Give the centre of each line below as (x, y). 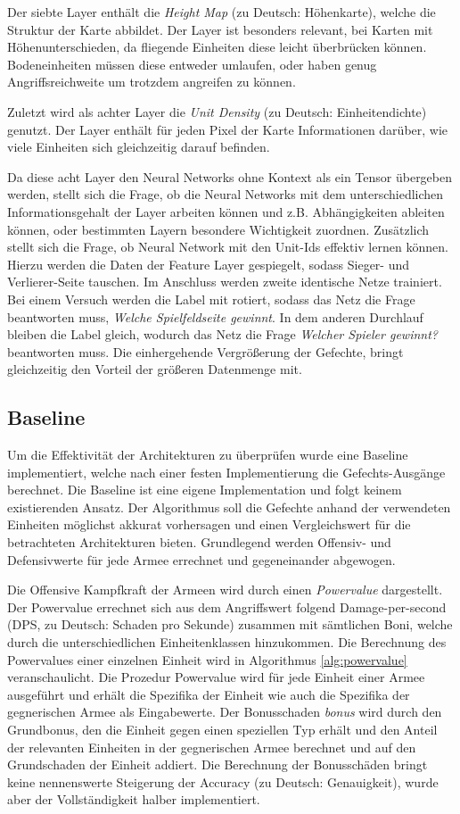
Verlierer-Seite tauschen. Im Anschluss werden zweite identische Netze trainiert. (225, 282)
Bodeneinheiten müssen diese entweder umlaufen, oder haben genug (192, 64)
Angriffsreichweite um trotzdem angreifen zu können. (152, 82)
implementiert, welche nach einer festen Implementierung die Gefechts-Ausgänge (226, 472)
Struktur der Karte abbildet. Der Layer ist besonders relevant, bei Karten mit (220, 29)
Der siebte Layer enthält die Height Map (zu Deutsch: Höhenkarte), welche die (222, 12)
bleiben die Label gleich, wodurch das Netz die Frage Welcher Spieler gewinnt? (222, 334)
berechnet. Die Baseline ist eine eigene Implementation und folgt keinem (205, 490)
